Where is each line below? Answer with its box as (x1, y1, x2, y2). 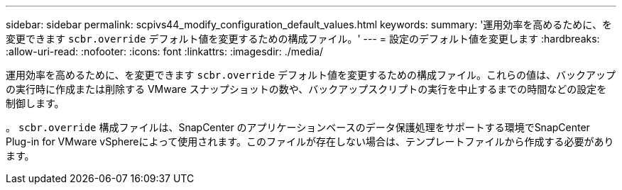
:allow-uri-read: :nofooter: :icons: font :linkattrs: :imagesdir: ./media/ (6, 45, 324, 57)
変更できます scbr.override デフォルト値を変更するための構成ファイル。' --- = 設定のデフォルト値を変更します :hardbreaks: (6, 33, 600, 45)
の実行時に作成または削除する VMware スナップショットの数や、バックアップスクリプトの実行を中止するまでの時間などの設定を (6, 83, 607, 95)
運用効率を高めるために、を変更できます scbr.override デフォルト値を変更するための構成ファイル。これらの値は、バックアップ (6, 69, 616, 81)
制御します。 (6, 97, 65, 109)
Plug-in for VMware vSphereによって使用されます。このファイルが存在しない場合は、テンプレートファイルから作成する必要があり (6, 135, 614, 147)
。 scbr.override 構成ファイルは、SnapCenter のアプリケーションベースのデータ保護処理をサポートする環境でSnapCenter (6, 121, 590, 133)
